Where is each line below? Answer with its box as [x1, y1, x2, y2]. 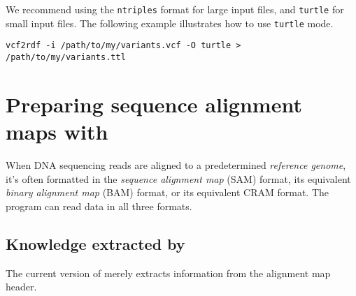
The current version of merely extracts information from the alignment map [6, 265, 331, 280]
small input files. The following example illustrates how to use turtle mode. [6, 15, 334, 30]
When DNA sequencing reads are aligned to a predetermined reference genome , [6, 157, 346, 172]
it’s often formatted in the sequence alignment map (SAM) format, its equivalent [6, 171, 351, 186]
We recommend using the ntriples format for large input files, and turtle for [6, 2, 344, 16]
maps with [6, 117, 108, 145]
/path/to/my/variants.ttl [6, 52, 126, 62]
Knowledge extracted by [6, 232, 185, 254]
